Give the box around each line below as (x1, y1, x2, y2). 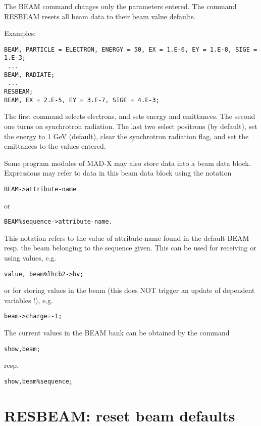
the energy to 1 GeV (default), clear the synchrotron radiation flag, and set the (4, 131, 249, 141)
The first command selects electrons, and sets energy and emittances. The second (4, 111, 255, 121)
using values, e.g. (4, 252, 57, 263)
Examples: (4, 28, 36, 38)
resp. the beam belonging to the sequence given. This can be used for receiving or (4, 242, 256, 253)
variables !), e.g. (4, 294, 53, 305)
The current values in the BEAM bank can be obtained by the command (4, 327, 230, 338)
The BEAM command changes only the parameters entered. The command (4, 1, 237, 11)
